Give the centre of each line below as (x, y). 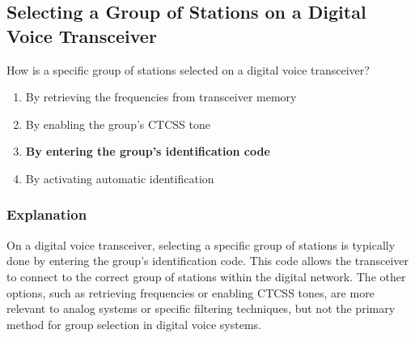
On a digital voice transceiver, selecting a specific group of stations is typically (201, 244)
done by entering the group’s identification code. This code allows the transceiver (208, 261)
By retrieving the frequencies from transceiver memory (161, 97)
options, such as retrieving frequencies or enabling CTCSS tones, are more (191, 292)
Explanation (47, 214)
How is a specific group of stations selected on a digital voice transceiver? (188, 69)
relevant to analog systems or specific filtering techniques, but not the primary (201, 308)
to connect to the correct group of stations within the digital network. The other (206, 276)
